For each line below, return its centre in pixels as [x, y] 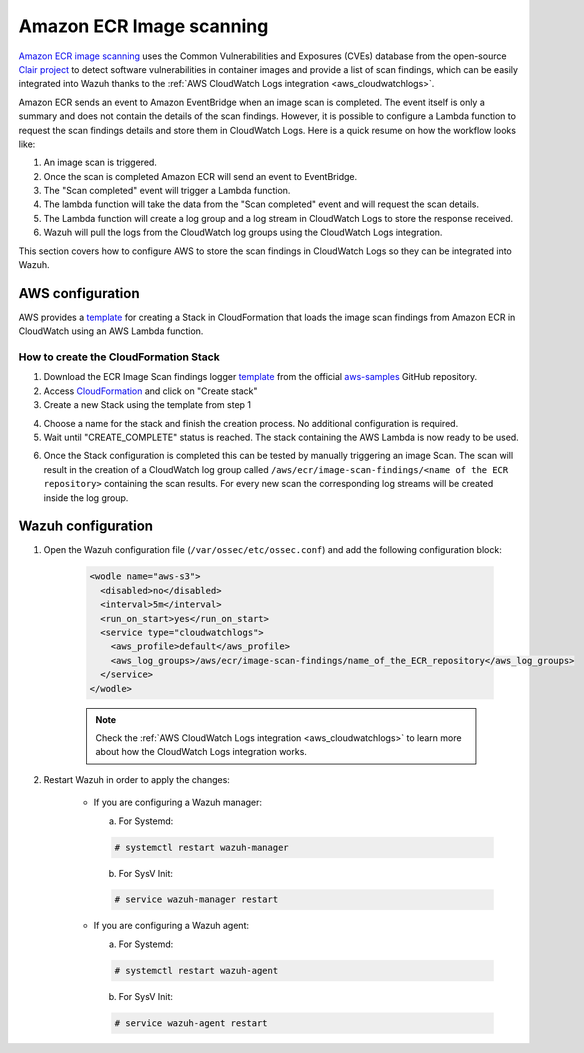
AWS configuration [79, 293]
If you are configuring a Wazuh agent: [171, 926]
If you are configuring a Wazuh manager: [178, 802]
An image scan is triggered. [100, 162]
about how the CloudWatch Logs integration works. [201, 752]
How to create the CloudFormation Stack [119, 357]
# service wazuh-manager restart [196, 899]
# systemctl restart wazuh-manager [201, 847]
